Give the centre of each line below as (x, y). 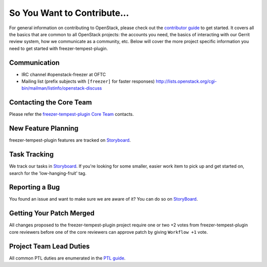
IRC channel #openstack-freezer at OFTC (64, 74)
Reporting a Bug (35, 187)
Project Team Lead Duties (49, 246)
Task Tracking (31, 154)
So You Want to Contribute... (69, 13)
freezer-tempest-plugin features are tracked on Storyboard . (70, 140)
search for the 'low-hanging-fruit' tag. (48, 173)
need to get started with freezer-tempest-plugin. (59, 48)
